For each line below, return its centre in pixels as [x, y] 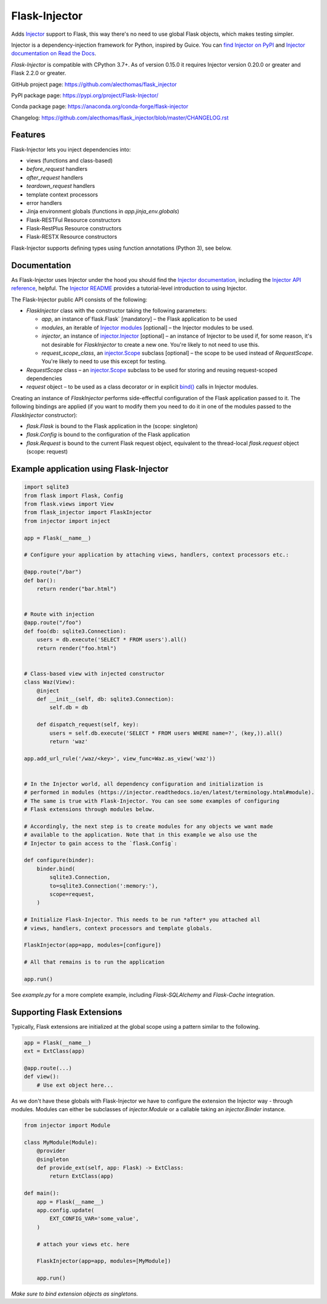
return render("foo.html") [77, 648]
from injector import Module [67, 1125]
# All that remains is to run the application [94, 962]
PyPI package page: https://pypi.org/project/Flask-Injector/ [85, 95]
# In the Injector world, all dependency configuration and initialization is [144, 784]
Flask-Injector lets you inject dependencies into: [71, 149]
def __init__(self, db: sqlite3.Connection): [105, 699]
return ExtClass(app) [81, 1176]
